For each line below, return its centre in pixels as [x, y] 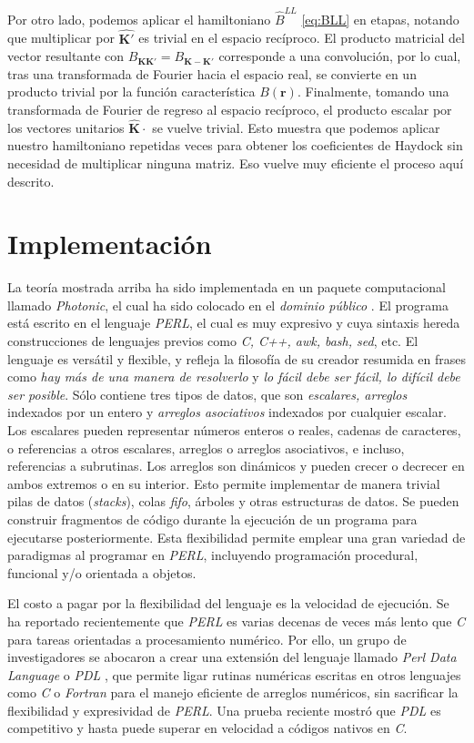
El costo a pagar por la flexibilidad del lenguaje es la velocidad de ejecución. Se [228, 603]
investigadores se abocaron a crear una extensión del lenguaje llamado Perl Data [232, 657]
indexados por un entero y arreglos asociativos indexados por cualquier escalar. [227, 412]
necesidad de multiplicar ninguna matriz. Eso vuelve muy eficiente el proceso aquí [236, 163]
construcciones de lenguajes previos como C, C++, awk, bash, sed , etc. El [213, 341]
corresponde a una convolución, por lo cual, [340, 56]
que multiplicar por [61, 38]
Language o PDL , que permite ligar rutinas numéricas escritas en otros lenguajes [234, 674]
